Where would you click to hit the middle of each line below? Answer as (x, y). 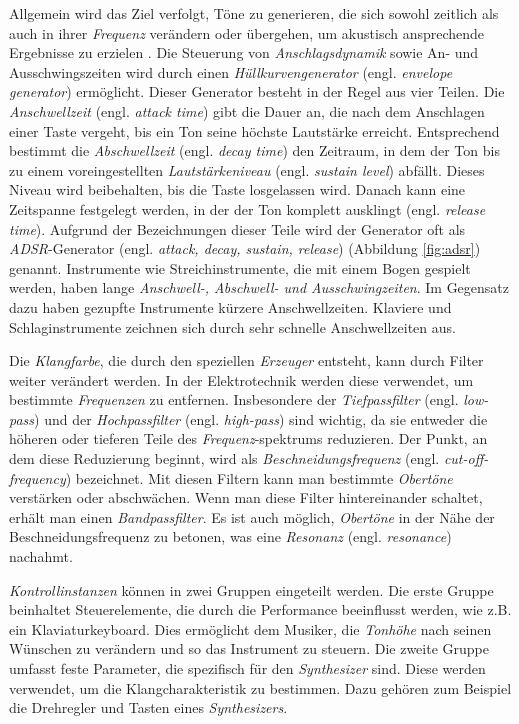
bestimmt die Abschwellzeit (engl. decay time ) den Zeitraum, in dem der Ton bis (254, 150)
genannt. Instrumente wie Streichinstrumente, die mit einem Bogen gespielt (240, 267)
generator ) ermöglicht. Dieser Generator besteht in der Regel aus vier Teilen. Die (257, 91)
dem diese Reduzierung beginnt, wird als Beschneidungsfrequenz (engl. (224, 458)
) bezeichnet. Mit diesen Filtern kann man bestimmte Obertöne (259, 477)
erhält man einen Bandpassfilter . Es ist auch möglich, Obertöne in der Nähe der (252, 516)
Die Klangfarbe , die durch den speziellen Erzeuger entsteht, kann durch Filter (246, 360)
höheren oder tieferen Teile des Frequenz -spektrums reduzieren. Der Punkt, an (248, 438)
